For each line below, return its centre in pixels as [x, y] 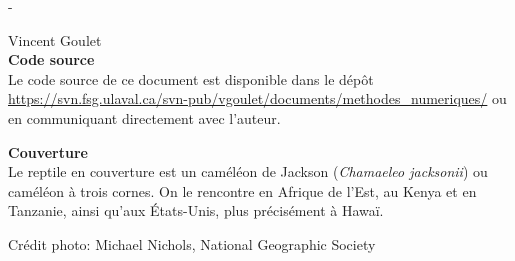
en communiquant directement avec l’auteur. [144, 117]
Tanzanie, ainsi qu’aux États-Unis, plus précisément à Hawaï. [196, 210]
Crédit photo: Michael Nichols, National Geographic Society [192, 243]
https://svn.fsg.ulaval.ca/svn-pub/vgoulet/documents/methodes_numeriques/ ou [257, 98]
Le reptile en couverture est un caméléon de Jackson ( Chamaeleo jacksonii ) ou [248, 171]
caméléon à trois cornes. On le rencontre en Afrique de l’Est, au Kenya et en [242, 190]
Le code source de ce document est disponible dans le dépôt [191, 78]
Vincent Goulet [55, 39]
